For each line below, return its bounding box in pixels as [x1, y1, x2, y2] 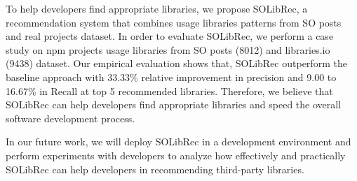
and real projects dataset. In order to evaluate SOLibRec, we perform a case [6, 29, 334, 43]
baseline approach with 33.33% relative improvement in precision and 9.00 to [6, 69, 337, 84]
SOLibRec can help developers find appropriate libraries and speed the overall [6, 97, 342, 112]
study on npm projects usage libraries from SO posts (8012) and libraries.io [6, 42, 330, 57]
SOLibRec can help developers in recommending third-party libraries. [6, 161, 304, 176]
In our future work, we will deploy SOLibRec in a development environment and [6, 134, 351, 149]
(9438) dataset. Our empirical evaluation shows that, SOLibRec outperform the [6, 56, 347, 71]
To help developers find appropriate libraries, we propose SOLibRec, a [6, 1, 308, 15]
